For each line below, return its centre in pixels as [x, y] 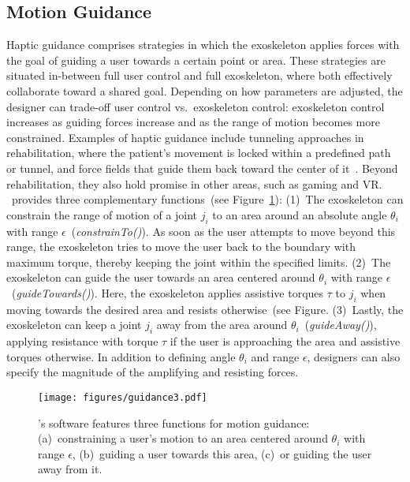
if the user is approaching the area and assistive [285, 341]
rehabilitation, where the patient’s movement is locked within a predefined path [199, 153]
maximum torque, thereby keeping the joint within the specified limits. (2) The [199, 262]
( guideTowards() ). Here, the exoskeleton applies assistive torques [168, 292]
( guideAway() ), [341, 325]
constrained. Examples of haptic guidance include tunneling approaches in [185, 137]
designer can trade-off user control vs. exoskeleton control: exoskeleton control [196, 106]
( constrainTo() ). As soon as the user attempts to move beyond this [233, 231]
